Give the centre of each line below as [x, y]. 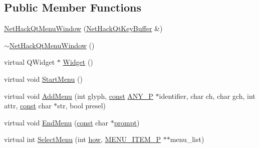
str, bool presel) [82, 106]
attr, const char [28, 106]
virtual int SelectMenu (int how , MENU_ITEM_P [82, 139]
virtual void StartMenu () [43, 79]
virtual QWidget [30, 62]
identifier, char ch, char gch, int [207, 96]
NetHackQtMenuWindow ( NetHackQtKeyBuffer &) [83, 28]
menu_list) [187, 139]
